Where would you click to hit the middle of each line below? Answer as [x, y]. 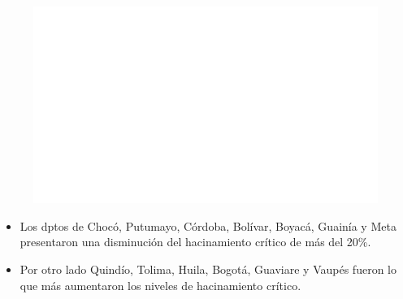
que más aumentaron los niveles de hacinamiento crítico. [160, 285]
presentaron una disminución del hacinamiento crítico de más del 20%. [195, 242]
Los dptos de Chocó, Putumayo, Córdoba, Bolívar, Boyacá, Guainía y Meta [208, 225]
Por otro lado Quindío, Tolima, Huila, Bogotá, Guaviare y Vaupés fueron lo [208, 269]
